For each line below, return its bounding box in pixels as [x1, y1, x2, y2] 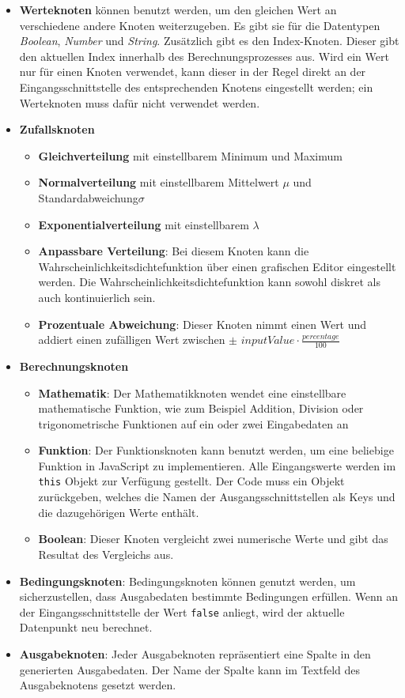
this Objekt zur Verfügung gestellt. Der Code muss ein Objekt [38, 473, 345, 489]
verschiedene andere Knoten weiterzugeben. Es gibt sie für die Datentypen [19, 17, 380, 33]
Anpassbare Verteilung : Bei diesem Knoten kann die [38, 243, 309, 259]
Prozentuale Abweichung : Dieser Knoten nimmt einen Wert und [38, 315, 367, 332]
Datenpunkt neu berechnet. [19, 619, 153, 636]
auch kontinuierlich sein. [38, 289, 156, 305]
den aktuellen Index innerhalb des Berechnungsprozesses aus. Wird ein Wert [19, 47, 389, 64]
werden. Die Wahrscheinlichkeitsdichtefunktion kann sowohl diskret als [38, 274, 380, 290]
